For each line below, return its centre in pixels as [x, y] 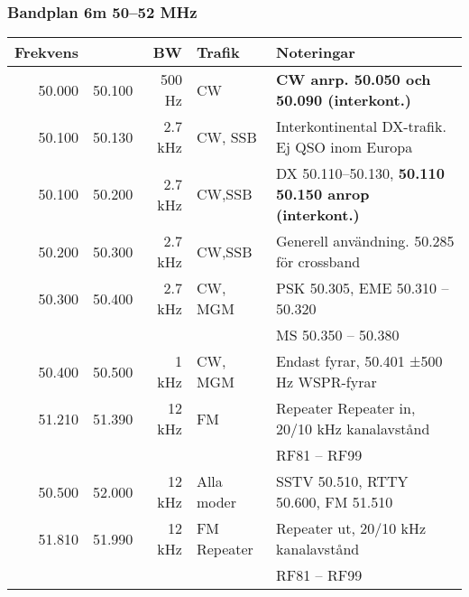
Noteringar [316, 52]
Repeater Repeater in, [346, 408]
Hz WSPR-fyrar [326, 382]
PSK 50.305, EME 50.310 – [363, 288]
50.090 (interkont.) [344, 100]
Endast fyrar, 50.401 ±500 [359, 361]
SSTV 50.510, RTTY [342, 481]
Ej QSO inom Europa [345, 147]
